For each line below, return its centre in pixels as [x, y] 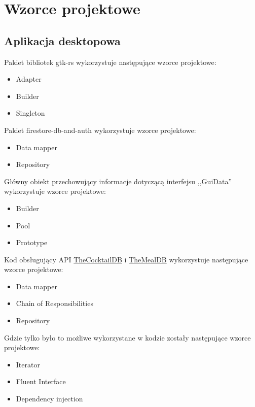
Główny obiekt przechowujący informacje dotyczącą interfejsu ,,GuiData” [118, 181]
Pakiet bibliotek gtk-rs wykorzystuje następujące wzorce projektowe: [110, 62]
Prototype [32, 242]
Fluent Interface [41, 381]
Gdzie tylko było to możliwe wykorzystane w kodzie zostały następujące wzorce [128, 337]
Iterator [28, 364]
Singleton [30, 113]
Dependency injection [49, 399]
